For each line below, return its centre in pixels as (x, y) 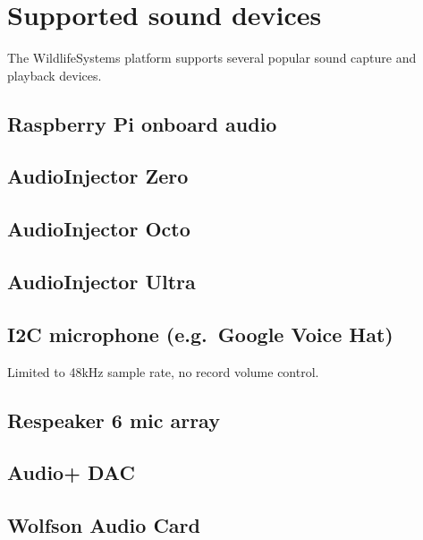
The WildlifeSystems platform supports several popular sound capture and (212, 58)
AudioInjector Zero (98, 176)
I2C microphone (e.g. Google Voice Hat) (200, 334)
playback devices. (55, 75)
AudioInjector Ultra (102, 282)
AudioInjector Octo (99, 229)
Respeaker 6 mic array (114, 420)
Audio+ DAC (71, 472)
